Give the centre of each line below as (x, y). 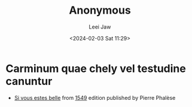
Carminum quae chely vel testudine (96, 68)
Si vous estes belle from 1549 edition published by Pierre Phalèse (95, 97)
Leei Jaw (100, 27)
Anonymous (100, 10)
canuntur (29, 81)
